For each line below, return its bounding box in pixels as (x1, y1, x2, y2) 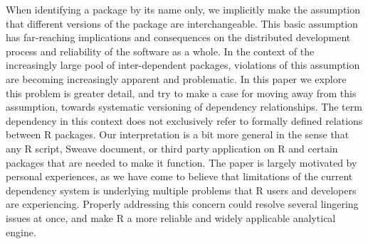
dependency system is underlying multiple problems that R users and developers (6, 182, 357, 197)
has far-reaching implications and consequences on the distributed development (6, 30, 351, 45)
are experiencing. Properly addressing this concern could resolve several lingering (6, 196, 359, 211)
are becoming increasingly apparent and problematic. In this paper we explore (6, 71, 347, 86)
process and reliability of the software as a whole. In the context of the (6, 43, 315, 58)
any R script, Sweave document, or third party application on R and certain (6, 140, 338, 155)
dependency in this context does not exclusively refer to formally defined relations (6, 113, 363, 128)
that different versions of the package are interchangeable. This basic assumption (6, 16, 358, 30)
